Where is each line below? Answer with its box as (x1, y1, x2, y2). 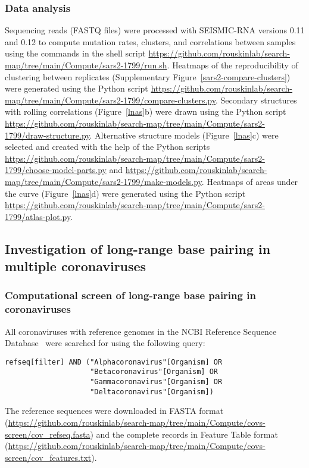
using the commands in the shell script (5, 47, 146, 59)
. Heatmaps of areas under (201, 175, 298, 187)
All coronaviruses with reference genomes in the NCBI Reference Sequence (5, 325, 277, 337)
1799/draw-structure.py (5, 128, 90, 141)
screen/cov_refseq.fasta (5, 428, 90, 440)
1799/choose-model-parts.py (5, 164, 107, 176)
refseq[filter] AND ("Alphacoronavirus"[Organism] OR (5, 357, 223, 366)
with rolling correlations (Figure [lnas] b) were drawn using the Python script (5, 105, 286, 118)
